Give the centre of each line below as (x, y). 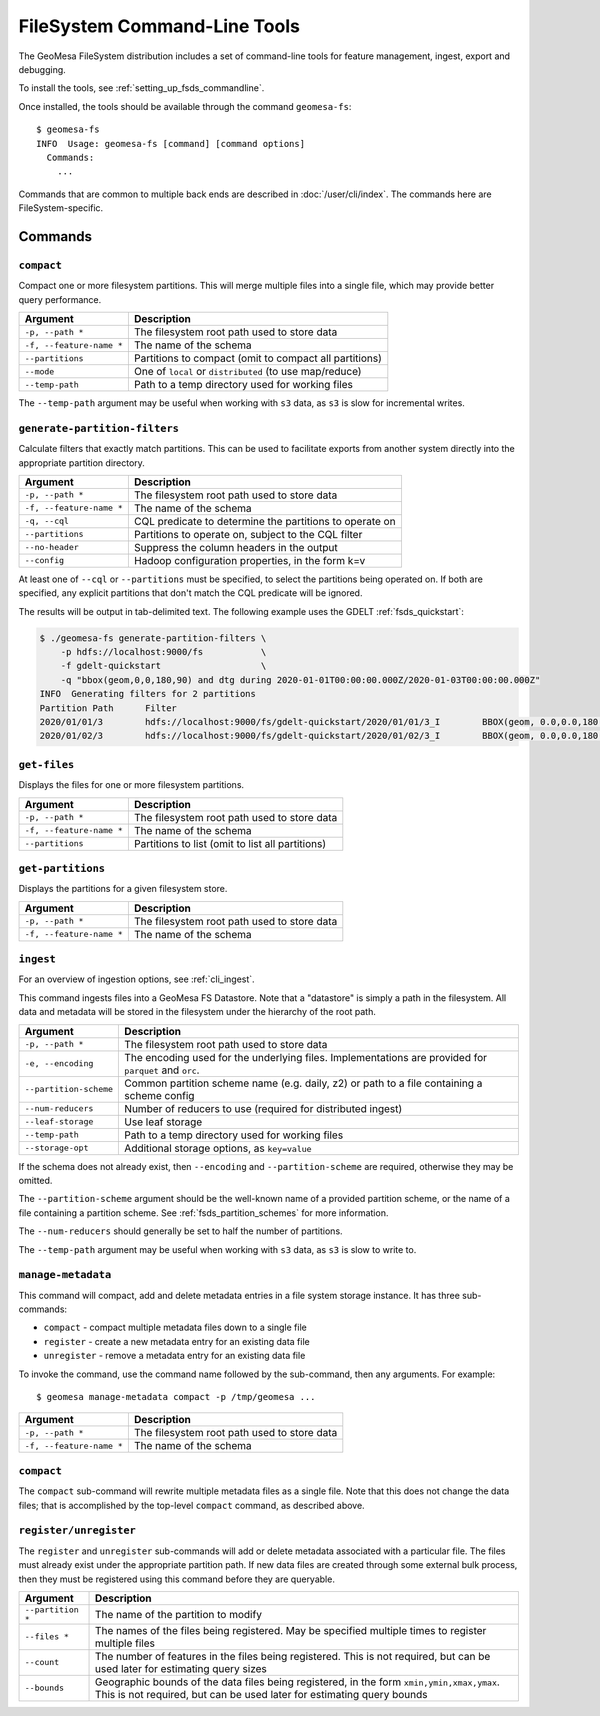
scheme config (159, 1095)
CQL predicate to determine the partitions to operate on (264, 521)
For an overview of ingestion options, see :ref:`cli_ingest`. (136, 979)
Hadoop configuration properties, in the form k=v (249, 560)
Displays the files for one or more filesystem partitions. (131, 785)
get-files (46, 764)
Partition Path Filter (108, 708)
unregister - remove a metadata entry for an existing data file (174, 1356)
